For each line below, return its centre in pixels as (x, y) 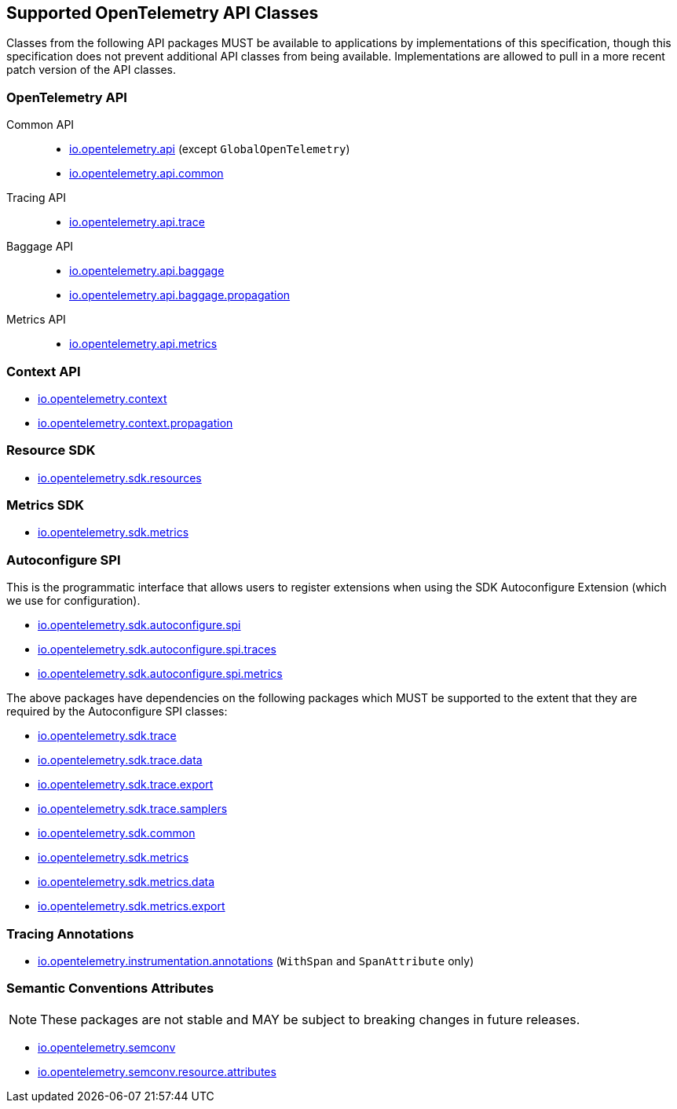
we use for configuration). (73, 601)
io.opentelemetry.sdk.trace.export (126, 785)
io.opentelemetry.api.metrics (143, 344)
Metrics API (36, 320)
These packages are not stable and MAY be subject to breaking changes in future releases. (310, 1019)
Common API (40, 125)
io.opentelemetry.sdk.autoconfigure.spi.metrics (160, 674)
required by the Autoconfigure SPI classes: (117, 712)
